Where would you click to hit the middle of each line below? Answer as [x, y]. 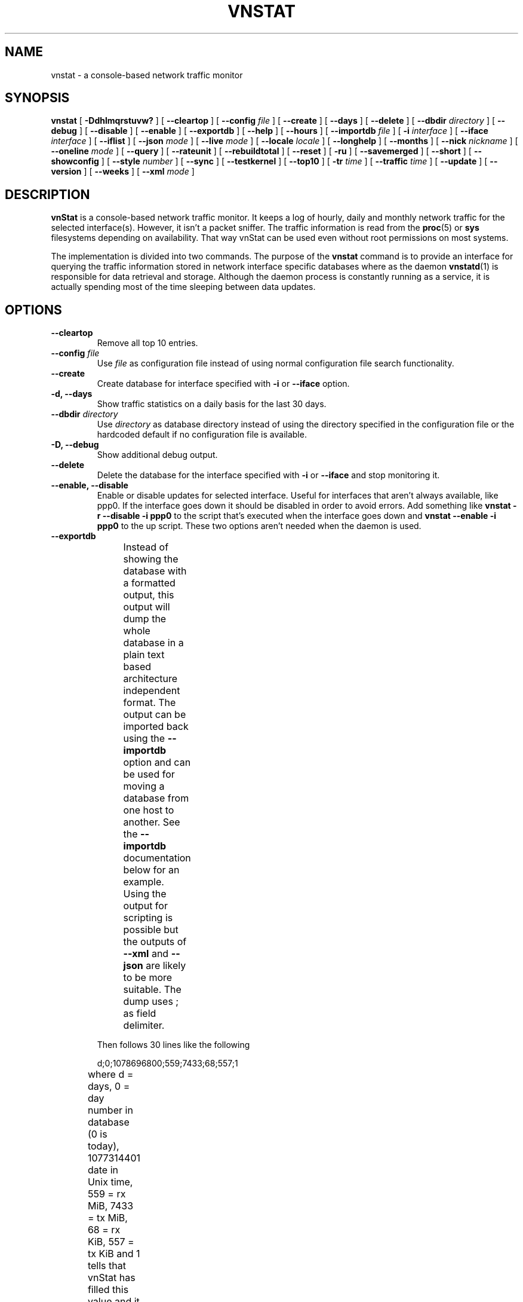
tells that [107, 1266]
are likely [166, 966]
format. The [150, 703]
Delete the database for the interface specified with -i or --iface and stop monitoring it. [268, 475]
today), [103, 1146]
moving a [144, 786]
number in [110, 1110]
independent [152, 691]
